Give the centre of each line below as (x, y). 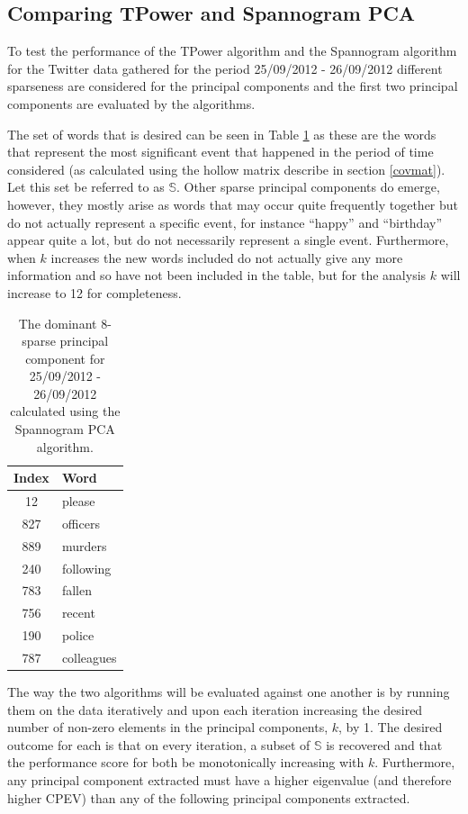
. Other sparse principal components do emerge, (308, 187)
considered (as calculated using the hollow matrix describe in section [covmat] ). (226, 169)
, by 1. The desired (391, 727)
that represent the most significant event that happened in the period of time (220, 152)
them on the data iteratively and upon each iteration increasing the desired (215, 709)
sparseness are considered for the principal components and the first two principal (233, 86)
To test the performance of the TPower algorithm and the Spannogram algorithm (232, 51)
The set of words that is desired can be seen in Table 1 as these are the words (222, 134)
